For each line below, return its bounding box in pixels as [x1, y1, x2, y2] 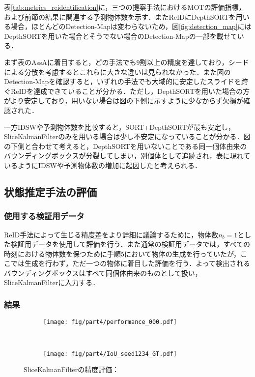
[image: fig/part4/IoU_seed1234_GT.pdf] [43, 350, 177, 357]
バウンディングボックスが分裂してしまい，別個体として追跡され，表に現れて [4, 150, 251, 161]
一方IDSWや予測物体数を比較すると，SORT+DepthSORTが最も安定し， [4, 121, 235, 132]
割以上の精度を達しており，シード [140, 57, 249, 67]
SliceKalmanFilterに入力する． [4, 277, 100, 288]
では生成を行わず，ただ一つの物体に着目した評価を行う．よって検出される [10, 258, 251, 268]
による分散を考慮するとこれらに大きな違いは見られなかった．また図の [4, 66, 231, 77]
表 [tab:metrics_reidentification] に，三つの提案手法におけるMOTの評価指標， [4, 2, 246, 12]
